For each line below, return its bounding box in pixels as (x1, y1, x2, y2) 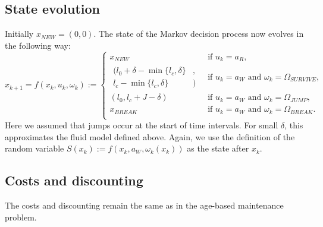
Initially (5, 27, 34, 40)
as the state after (187, 142, 249, 155)
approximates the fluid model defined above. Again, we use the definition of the (5, 130, 295, 143)
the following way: (5, 39, 71, 51)
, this (284, 119, 303, 131)
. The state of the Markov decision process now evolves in (93, 27, 304, 40)
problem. (5, 210, 37, 223)
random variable (5, 142, 64, 155)
